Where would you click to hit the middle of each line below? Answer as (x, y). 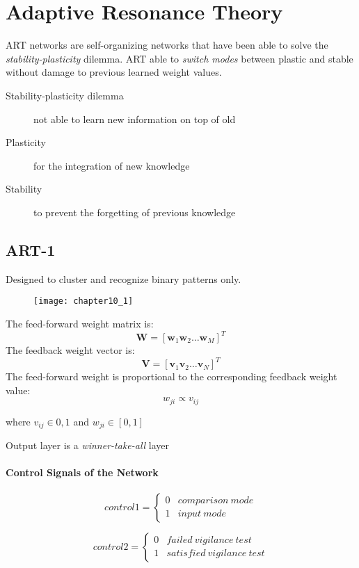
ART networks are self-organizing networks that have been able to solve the (167, 45)
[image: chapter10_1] (83, 301)
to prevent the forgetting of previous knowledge (135, 212)
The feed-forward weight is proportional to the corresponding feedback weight (171, 376)
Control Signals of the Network (82, 472)
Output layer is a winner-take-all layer (88, 445)
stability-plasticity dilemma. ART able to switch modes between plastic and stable (179, 58)
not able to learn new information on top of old (135, 119)
